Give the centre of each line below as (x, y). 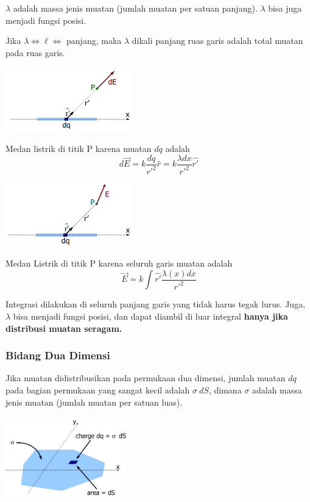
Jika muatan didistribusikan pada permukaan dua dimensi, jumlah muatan (146, 378)
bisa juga (285, 8)
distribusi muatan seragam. (64, 328)
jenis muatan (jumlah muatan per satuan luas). (94, 402)
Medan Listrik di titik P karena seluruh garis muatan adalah (119, 263)
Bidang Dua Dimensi (58, 355)
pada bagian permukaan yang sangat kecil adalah (98, 389)
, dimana (225, 389)
